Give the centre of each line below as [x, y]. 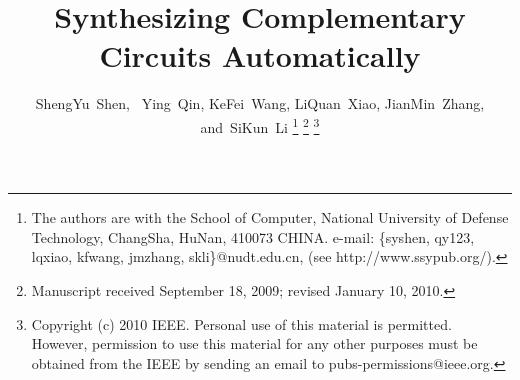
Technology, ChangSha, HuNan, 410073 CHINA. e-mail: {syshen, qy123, [253, 236]
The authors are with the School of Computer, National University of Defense [270, 217]
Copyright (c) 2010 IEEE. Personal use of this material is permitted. [241, 323]
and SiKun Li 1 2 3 [260, 125]
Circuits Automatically [260, 55]
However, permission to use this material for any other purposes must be [254, 343]
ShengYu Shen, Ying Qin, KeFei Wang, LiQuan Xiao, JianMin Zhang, [260, 103]
